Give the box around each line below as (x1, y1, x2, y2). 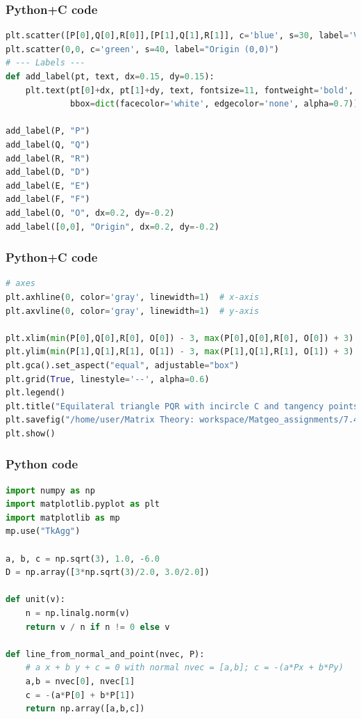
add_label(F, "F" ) (6, 194, 90, 205)
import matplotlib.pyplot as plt (6, 499, 160, 509)
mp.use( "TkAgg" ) (6, 526, 81, 537)
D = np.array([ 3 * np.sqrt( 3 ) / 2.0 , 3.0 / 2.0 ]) (6, 567, 210, 578)
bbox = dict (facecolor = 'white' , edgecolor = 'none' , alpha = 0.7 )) (70, 99, 359, 109)
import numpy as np (6, 485, 95, 496)
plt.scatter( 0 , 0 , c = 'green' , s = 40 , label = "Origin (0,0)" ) (6, 44, 279, 54)
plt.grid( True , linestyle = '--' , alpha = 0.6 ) (6, 374, 210, 384)
